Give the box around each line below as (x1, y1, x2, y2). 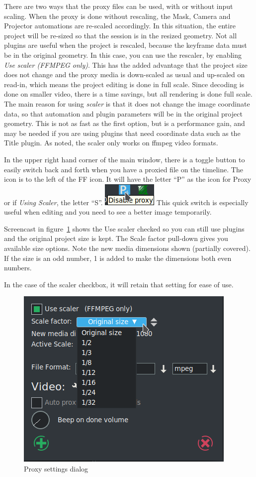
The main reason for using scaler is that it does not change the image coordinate (4, 98, 250, 109)
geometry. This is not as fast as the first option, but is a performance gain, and (4, 118, 245, 128)
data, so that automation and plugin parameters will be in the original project (4, 108, 243, 119)
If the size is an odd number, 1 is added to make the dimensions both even (4, 252, 232, 263)
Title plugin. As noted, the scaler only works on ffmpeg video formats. (4, 137, 218, 148)
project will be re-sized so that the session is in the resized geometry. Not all (4, 30, 237, 40)
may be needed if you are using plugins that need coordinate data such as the (4, 127, 241, 138)
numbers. (4, 262, 32, 273)
